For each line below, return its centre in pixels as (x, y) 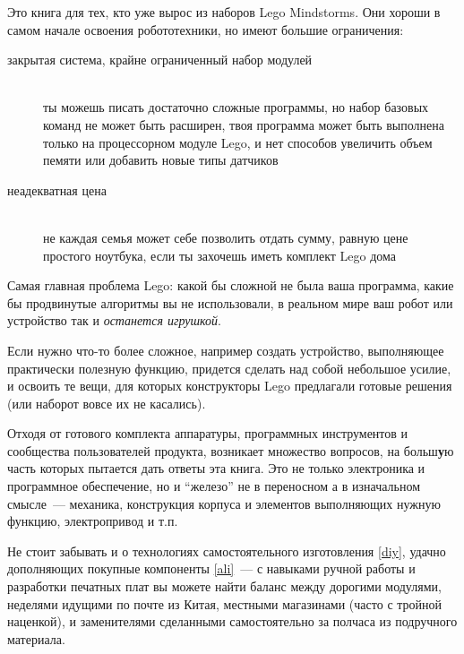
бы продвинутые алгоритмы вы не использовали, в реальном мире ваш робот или (230, 302)
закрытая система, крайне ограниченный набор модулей (160, 60)
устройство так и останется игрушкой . (114, 320)
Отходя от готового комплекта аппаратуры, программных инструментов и (208, 433)
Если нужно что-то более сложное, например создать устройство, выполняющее (226, 350)
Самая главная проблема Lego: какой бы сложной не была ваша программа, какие (231, 285)
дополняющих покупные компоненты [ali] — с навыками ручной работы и (211, 568)
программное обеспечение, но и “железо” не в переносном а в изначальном (214, 486)
